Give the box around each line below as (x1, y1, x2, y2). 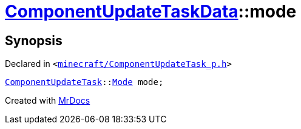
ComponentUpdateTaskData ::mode (5, 1, 297, 22)
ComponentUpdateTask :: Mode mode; (5, 77, 164, 87)
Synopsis (5, 33, 63, 48)
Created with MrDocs (5, 95, 90, 106)
